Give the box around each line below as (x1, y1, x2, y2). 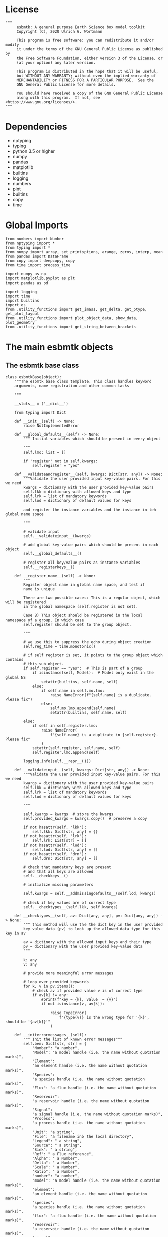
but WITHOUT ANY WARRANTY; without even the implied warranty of (16, 73, 156, 78)
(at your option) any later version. (16, 60, 96, 65)
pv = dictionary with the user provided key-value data (23, 944, 143, 949)
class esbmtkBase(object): (5, 374, 62, 379)
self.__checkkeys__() (23, 873, 69, 878)
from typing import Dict (14, 410, 66, 415)
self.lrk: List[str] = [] (32, 838, 87, 843)
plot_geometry (5, 320, 35, 325)
